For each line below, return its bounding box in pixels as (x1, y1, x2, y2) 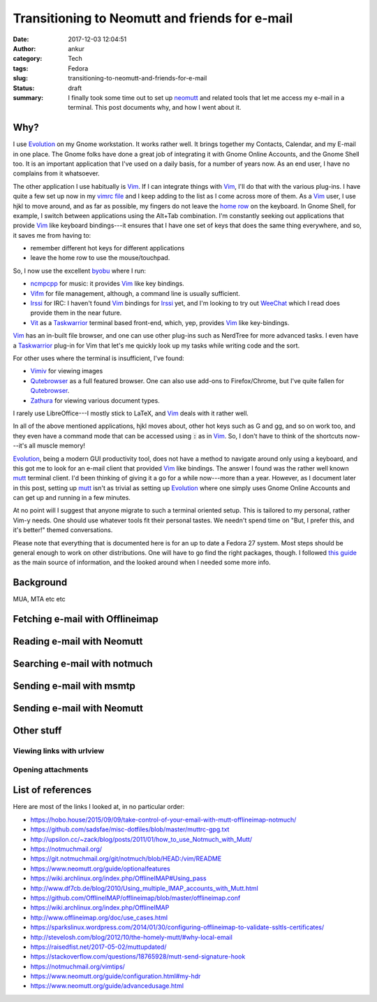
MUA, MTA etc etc (13, 595, 66, 603)
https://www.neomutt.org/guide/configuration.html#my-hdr (30, 972, 201, 980)
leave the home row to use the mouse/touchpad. (30, 254, 170, 262)
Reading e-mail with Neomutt (13, 636, 143, 647)
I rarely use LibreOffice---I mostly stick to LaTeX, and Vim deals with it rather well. (13, 409, 249, 417)
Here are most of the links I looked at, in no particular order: (13, 803, 185, 811)
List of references (13, 784, 92, 796)
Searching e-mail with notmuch (13, 658, 153, 670)
